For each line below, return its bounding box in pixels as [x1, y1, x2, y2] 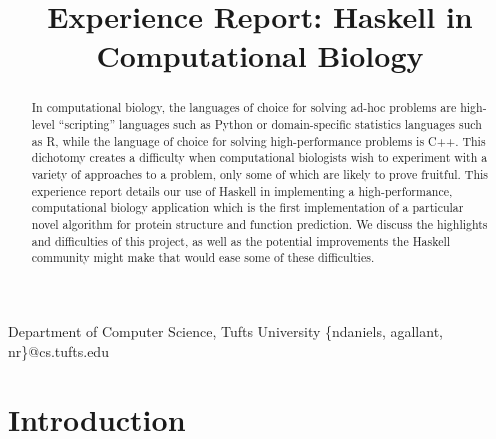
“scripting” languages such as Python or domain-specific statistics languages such [58, 116, 482, 133]
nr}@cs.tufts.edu [8, 340, 109, 361]
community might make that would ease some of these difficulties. [31, 249, 375, 266]
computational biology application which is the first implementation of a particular [31, 199, 464, 216]
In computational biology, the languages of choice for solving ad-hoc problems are [31, 99, 457, 116]
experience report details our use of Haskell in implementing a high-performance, [31, 182, 453, 199]
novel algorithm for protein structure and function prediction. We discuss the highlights [31, 215, 488, 232]
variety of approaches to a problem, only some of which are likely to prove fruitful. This [31, 165, 489, 182]
